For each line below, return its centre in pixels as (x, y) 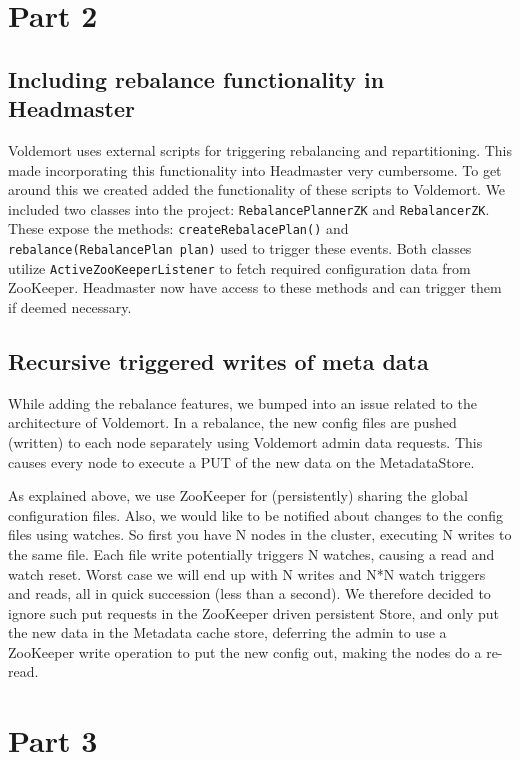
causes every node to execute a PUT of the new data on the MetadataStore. (241, 461)
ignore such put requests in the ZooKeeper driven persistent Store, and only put (254, 612)
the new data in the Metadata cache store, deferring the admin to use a (227, 632)
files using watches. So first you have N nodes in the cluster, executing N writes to (260, 534)
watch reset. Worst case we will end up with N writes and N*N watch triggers (247, 573)
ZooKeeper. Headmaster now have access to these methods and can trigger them (255, 287)
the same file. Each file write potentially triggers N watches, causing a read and (251, 553)
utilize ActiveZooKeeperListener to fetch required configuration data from (239, 267)
